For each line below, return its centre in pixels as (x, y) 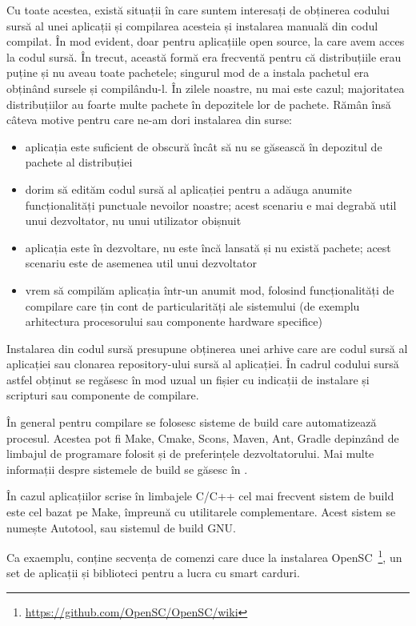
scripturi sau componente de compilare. (103, 395)
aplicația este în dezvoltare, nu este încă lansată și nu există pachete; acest (208, 247)
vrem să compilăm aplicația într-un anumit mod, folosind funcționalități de (210, 289)
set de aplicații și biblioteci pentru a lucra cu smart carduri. (153, 573)
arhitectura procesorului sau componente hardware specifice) (174, 321)
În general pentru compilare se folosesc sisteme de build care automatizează (192, 422)
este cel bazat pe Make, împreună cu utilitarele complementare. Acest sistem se (201, 512)
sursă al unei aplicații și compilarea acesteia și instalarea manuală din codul (192, 25)
